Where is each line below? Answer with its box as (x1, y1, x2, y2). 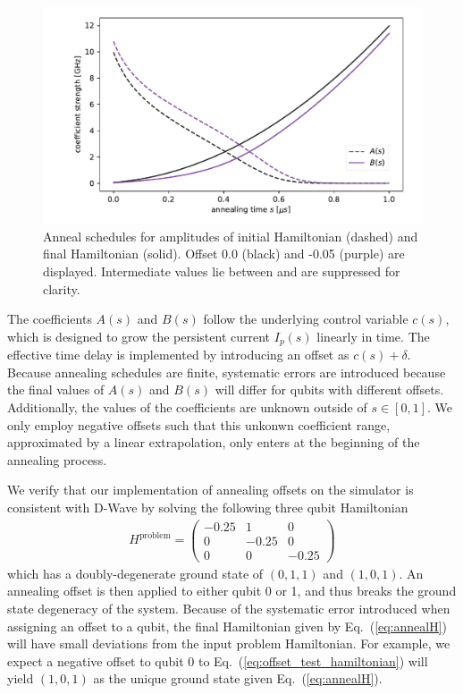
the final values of (7, 380, 105, 399)
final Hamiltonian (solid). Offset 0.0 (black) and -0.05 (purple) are (43, 244, 405, 263)
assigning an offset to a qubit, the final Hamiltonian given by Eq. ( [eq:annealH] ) (7, 616, 448, 635)
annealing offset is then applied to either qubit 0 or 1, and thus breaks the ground (7, 581, 457, 600)
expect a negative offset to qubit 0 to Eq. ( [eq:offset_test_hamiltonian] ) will (7, 651, 428, 670)
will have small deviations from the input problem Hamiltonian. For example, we (7, 634, 450, 653)
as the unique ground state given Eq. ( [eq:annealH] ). (93, 669, 383, 688)
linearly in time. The (316, 326, 430, 345)
